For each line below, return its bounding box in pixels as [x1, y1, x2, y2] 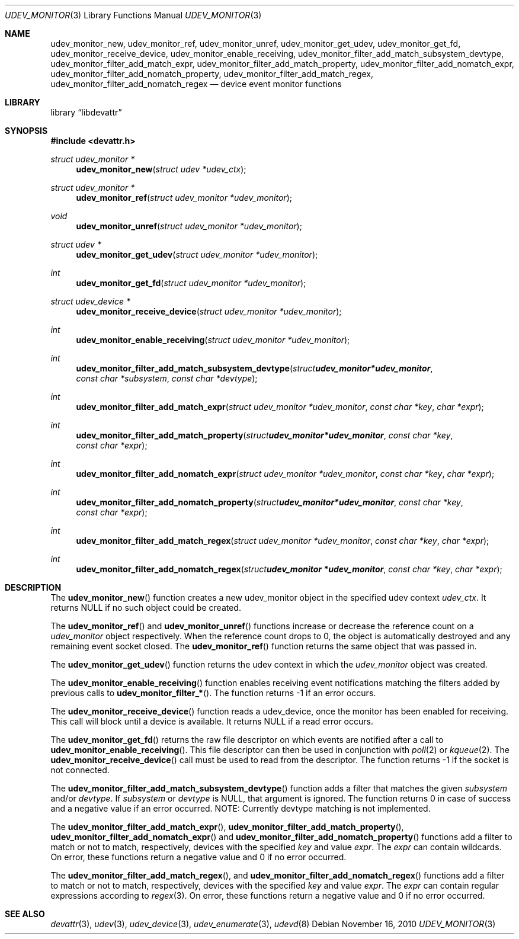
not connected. [50, 765, 110, 775]
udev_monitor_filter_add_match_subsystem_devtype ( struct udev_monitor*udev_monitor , [76, 363, 433, 373]
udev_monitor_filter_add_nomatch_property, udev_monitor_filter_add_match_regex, [50, 69, 373, 79]
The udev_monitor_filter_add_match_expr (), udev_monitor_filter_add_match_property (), [50, 822, 404, 832]
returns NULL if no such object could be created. [50, 603, 241, 613]
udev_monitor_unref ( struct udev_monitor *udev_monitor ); [76, 221, 302, 231]
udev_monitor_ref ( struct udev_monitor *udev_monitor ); [76, 193, 292, 203]
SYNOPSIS [5, 126, 48, 136]
